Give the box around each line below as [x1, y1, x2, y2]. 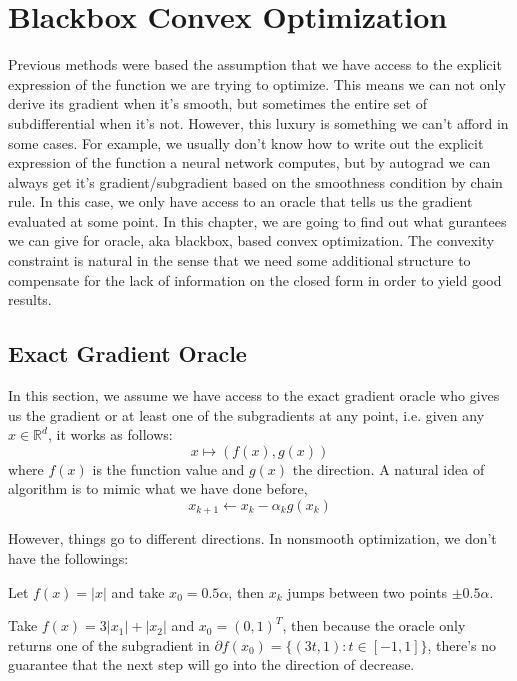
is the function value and [92, 458, 245, 479]
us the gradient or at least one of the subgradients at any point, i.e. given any [8, 404, 485, 425]
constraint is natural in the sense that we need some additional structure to [8, 250, 471, 271]
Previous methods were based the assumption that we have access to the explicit [8, 54, 502, 75]
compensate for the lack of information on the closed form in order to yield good [8, 269, 502, 290]
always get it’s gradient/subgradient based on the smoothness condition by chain [8, 171, 503, 192]
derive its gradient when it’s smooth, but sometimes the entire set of [8, 93, 427, 114]
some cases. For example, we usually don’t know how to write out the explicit [8, 132, 484, 153]
